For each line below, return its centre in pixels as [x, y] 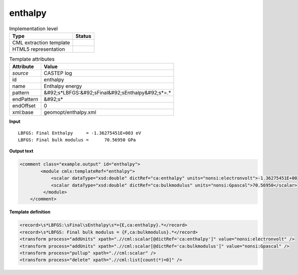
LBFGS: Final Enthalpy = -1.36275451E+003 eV [80, 133]
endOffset [24, 106]
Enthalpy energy [63, 86]
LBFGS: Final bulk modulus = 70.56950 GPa [77, 140]
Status [83, 36]
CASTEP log [58, 73]
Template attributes [32, 59]
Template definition [30, 212]
